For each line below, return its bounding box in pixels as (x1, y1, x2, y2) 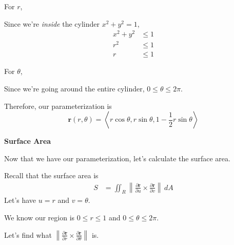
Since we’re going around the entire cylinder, (4, 83, 145, 94)
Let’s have (4, 195, 36, 205)
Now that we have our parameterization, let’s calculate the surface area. (4, 153, 230, 163)
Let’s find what (4, 229, 52, 240)
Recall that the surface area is (4, 170, 99, 181)
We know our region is (4, 212, 75, 223)
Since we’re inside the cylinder (4, 18, 100, 29)
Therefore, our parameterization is (4, 100, 112, 111)
